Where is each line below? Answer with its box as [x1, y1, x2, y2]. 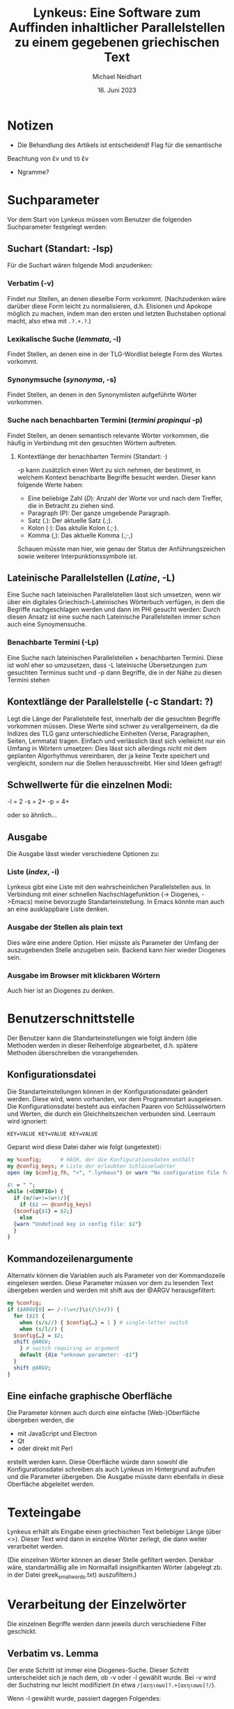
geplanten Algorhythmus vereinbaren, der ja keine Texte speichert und [7, 751, 210, 760]
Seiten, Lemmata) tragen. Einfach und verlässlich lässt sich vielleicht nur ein [7, 737, 226, 745]
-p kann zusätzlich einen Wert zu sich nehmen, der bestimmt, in [17, 466, 201, 474]
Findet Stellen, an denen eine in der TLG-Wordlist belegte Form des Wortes [7, 350, 223, 358]
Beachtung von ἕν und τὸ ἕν [7, 154, 89, 162]
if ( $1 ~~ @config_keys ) [19, 1201, 92, 1209]
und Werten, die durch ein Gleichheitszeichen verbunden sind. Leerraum [7, 1110, 216, 1118]
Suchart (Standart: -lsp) [7, 243, 114, 255]
